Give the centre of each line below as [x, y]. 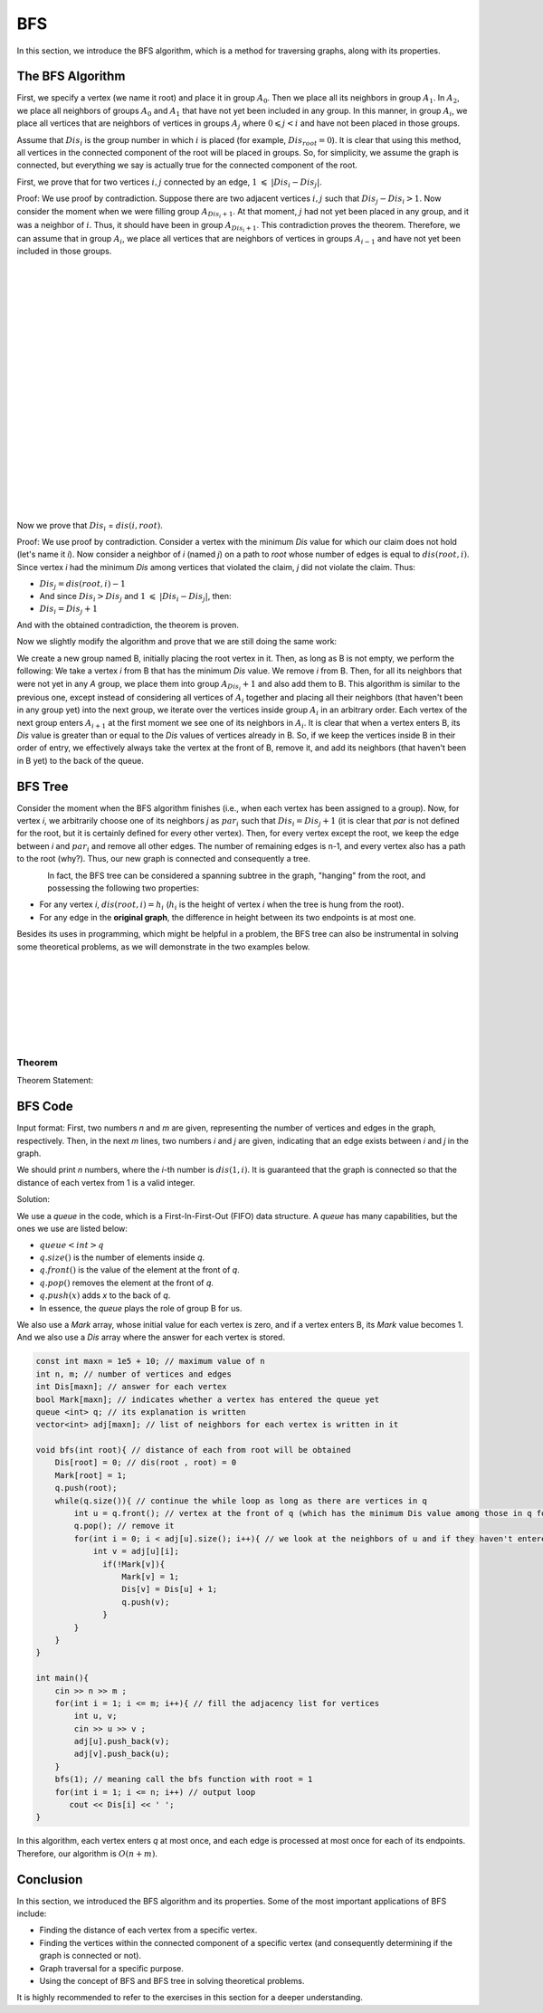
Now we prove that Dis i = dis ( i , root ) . [90, 526]
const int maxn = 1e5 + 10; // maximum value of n [151, 1361]
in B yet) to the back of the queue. [80, 760]
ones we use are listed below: [72, 1229]
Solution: [33, 1199]
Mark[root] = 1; [90, 1475]
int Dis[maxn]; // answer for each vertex [131, 1387]
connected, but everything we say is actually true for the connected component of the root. [187, 165]
